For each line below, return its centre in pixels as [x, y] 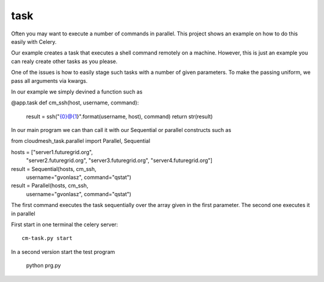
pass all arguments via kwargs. [49, 80]
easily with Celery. [34, 41]
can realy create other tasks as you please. [64, 61]
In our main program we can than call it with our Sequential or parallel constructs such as [121, 130]
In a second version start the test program [63, 251]
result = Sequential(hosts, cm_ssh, [54, 169]
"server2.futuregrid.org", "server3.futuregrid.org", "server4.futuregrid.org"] [119, 160]
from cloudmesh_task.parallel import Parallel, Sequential [81, 141]
